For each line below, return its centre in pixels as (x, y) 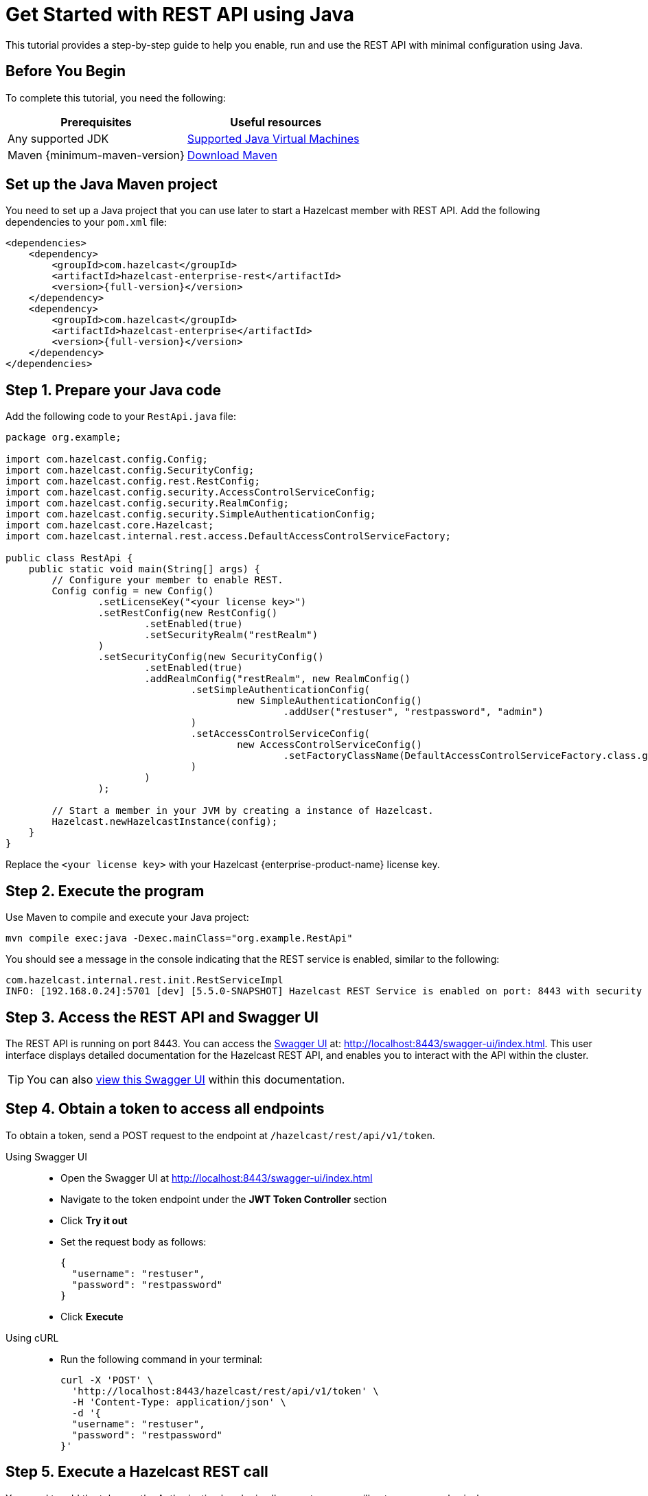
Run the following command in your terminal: (162, 1359)
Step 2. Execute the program (105, 891)
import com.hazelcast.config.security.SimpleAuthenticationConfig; (191, 514)
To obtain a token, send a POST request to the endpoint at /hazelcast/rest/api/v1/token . (220, 1135)
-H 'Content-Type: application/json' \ (179, 1402)
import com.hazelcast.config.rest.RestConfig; (133, 481)
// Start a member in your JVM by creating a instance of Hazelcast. (243, 811)
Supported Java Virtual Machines (273, 138)
